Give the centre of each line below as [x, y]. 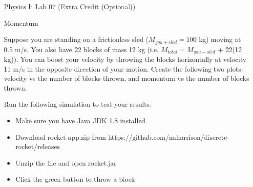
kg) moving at [220, 39]
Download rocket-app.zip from [61, 137]
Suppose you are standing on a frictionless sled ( [76, 39]
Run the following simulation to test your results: [78, 104]
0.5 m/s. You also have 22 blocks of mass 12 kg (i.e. [81, 49]
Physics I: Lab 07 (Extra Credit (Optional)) [70, 6]
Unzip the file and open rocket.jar [66, 162]
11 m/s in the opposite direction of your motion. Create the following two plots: [124, 68]
